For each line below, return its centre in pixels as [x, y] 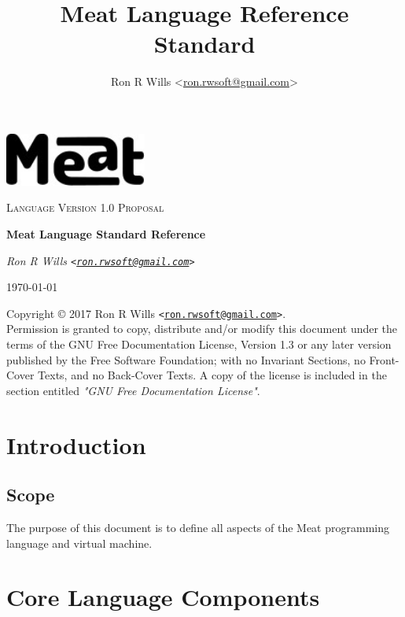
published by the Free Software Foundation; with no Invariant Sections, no [186, 359]
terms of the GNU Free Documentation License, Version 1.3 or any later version [199, 344]
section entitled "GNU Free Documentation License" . [133, 390]
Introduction [76, 444]
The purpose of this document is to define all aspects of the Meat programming [198, 527]
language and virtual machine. [79, 543]
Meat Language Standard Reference [106, 233]
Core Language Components [163, 597]
